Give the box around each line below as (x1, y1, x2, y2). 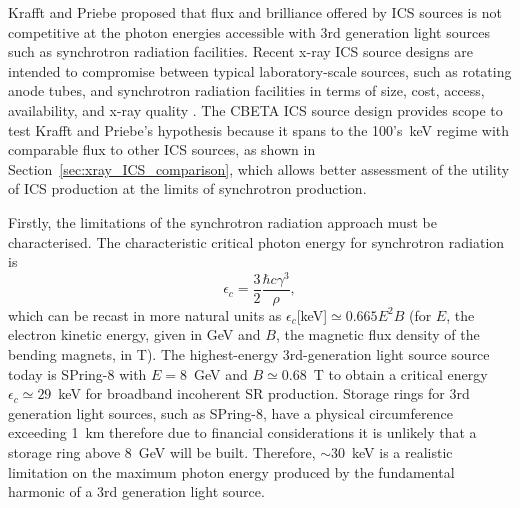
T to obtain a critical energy (313, 363, 488, 384)
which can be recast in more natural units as (8, 304, 282, 325)
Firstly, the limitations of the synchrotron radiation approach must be (8, 211, 437, 232)
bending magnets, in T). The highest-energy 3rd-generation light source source (8, 344, 490, 365)
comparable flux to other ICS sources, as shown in (8, 139, 316, 160)
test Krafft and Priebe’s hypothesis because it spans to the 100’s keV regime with (8, 119, 510, 140)
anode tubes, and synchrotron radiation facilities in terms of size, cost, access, (8, 80, 485, 101)
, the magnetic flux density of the (275, 324, 480, 345)
